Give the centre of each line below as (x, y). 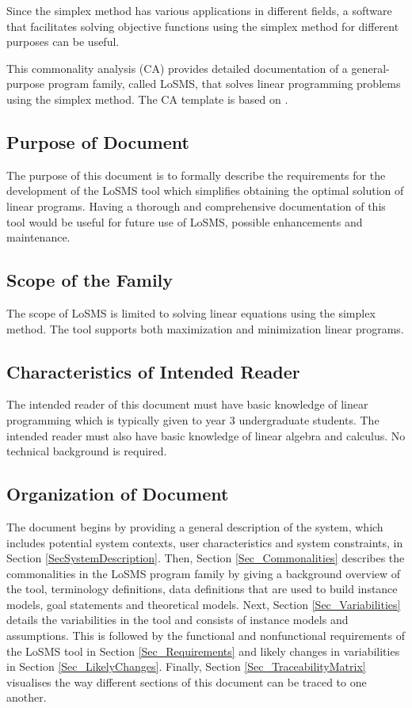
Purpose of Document (98, 141)
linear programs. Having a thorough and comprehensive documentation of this (196, 206)
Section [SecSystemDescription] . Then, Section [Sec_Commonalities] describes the (206, 558)
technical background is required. (87, 451)
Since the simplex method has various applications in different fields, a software (199, 10)
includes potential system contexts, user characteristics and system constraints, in (205, 542)
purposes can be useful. (63, 42)
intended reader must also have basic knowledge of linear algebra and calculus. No (206, 435)
